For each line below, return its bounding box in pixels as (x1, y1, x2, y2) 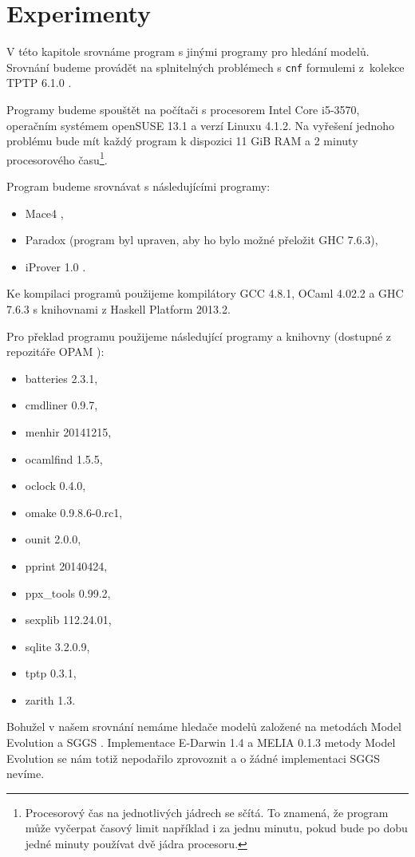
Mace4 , (25, 204, 64, 221)
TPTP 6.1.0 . (6, 74, 72, 91)
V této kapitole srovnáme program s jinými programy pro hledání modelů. (6, 43, 370, 60)
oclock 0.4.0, (25, 477, 86, 494)
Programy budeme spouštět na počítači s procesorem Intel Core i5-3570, (6, 101, 360, 117)
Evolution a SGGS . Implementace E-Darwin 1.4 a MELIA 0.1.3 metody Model (6, 734, 396, 751)
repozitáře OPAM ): (6, 343, 105, 360)
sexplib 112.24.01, (25, 611, 112, 628)
